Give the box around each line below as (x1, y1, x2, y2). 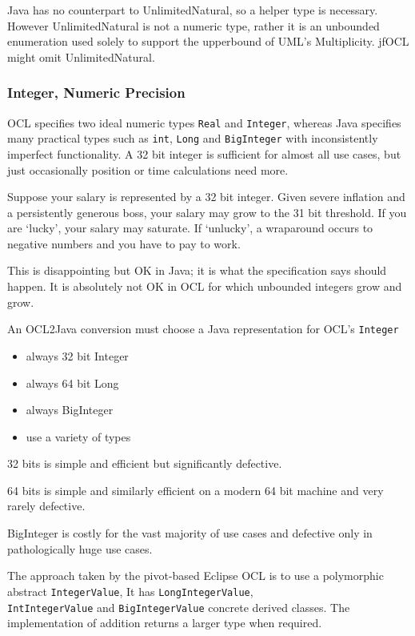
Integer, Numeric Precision (7, 83, 186, 103)
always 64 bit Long (26, 374, 119, 391)
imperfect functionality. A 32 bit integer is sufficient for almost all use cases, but (7, 145, 401, 162)
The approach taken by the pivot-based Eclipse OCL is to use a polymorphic (7, 567, 384, 584)
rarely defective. (7, 497, 86, 514)
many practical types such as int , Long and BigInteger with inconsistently (7, 130, 378, 147)
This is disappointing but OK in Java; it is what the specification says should (7, 262, 387, 279)
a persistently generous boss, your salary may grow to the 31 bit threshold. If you (7, 203, 407, 220)
